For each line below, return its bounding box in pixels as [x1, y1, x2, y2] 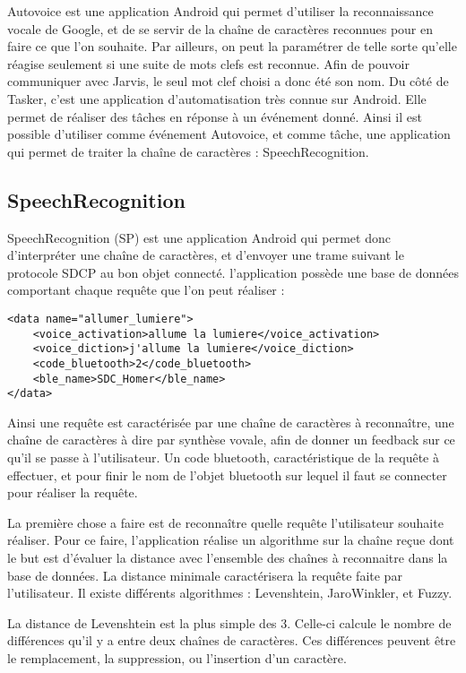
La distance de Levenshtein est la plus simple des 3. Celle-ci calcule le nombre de [7, 613, 452, 632]
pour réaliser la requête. [7, 483, 138, 502]
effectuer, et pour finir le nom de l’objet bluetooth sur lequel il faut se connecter [7, 465, 447, 484]
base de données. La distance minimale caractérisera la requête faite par [7, 565, 402, 584]
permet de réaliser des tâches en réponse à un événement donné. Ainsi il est [7, 107, 422, 125]
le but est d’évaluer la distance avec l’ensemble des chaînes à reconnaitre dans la [7, 548, 448, 567]
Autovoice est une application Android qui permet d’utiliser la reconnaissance [7, 2, 434, 20]
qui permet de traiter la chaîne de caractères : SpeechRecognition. [7, 142, 369, 160]
